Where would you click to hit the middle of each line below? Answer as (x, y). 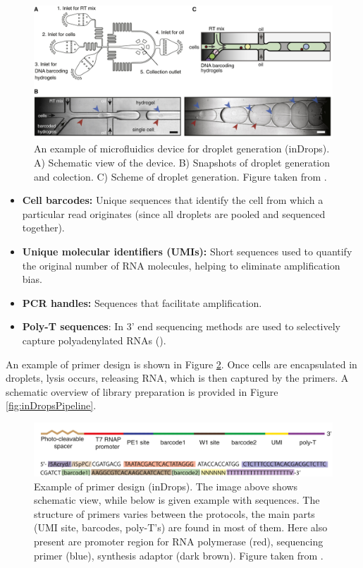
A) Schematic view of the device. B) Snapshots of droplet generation (182, 162)
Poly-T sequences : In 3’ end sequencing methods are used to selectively (181, 326)
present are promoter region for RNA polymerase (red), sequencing (179, 542)
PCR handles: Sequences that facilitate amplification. (142, 302)
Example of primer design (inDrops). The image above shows (166, 486)
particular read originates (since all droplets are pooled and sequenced (174, 213)
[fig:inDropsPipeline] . (51, 405)
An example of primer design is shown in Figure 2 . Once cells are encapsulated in (181, 364)
